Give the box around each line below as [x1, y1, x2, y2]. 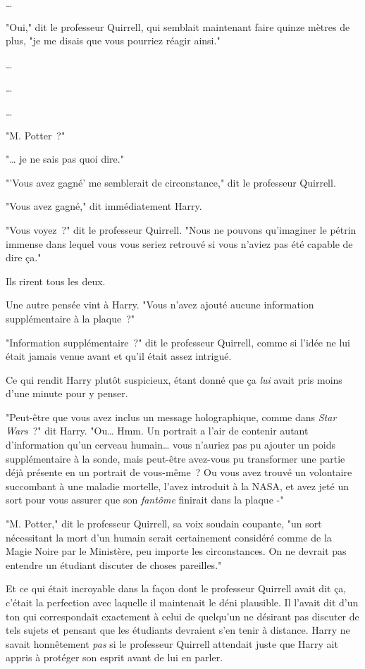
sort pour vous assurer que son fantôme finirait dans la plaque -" [6, 492, 284, 507]
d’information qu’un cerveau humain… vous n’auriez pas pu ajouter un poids [6, 437, 335, 452]
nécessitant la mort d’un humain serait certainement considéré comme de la [6, 530, 332, 544]
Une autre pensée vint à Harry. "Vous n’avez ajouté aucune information [6, 297, 314, 312]
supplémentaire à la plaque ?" [6, 311, 135, 325]
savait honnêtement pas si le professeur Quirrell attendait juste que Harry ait [6, 636, 338, 651]
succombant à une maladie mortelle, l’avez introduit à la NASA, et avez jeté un [6, 478, 349, 493]
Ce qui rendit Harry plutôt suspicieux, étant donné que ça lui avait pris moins [6, 372, 342, 387]
